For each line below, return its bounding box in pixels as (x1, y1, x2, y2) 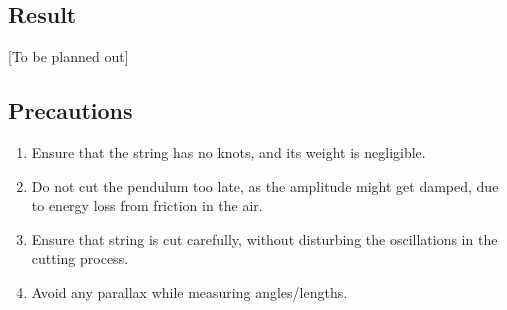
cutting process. (31, 248, 129, 269)
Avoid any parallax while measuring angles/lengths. (31, 281, 348, 302)
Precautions (8, 95, 133, 126)
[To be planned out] (8, 46, 129, 67)
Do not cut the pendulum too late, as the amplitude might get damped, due (31, 175, 499, 196)
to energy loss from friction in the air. (31, 195, 263, 216)
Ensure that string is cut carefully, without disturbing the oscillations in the (31, 228, 498, 249)
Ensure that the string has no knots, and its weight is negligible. (31, 142, 426, 162)
